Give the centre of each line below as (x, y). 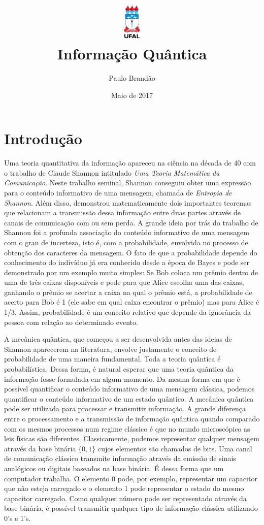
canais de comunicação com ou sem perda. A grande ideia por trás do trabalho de (131, 222)
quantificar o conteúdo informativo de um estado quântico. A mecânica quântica (129, 398)
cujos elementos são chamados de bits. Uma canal (175, 448)
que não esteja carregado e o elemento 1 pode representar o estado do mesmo (124, 488)
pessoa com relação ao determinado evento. (71, 322)
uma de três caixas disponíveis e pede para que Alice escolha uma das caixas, (124, 282)
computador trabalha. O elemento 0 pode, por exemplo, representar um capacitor (131, 478)
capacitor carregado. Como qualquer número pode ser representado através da (125, 498)
